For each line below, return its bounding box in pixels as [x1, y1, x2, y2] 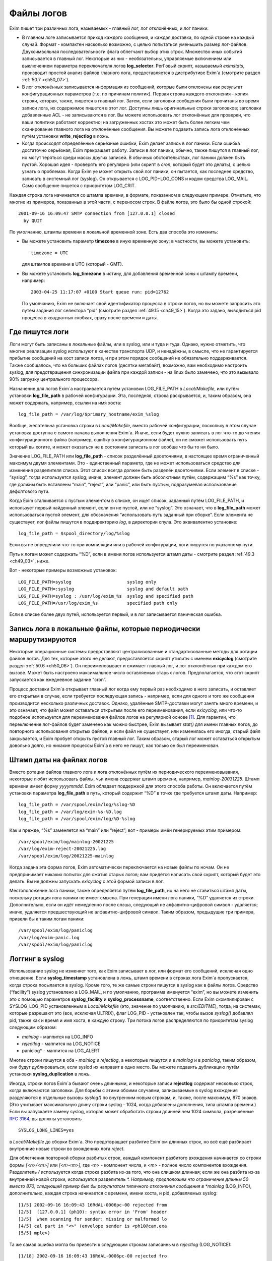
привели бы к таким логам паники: [9, 915, 85, 922]
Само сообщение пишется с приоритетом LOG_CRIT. [22, 183, 136, 189]
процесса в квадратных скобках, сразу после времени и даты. [22, 314, 158, 320]
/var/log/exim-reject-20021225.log [18, 846, 106, 852]
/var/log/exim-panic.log [18, 935, 80, 940]
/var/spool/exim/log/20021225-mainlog [18, 853, 114, 858]
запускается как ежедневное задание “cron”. [9, 676, 107, 683]
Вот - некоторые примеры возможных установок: [9, 567, 117, 574]
